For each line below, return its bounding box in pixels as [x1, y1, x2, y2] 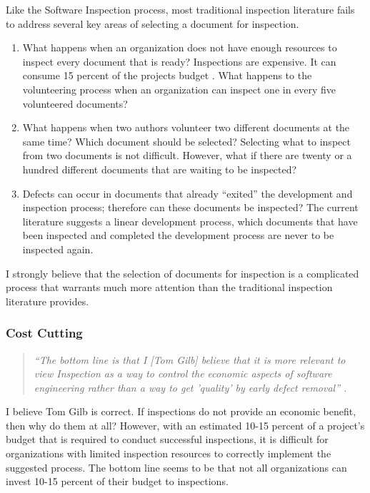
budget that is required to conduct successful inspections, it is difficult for [6, 432, 329, 447]
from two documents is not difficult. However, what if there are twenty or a [22, 148, 352, 163]
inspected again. [22, 241, 94, 256]
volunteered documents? [22, 96, 128, 111]
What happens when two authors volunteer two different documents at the [22, 120, 350, 135]
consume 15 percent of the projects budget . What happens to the [22, 68, 312, 83]
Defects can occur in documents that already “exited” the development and [22, 185, 353, 200]
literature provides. [6, 293, 89, 308]
